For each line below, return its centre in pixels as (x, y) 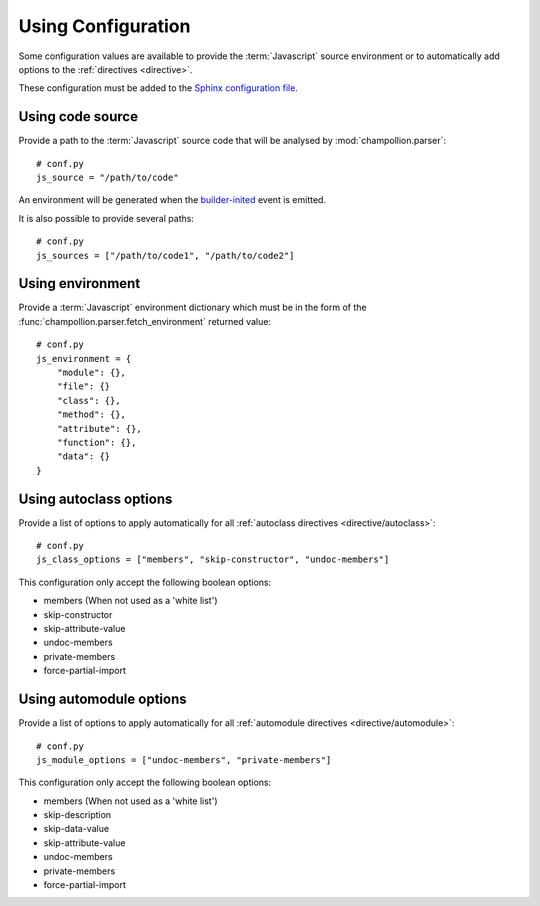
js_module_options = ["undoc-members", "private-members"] (184, 759)
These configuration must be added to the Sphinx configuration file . (158, 88)
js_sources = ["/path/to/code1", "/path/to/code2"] (165, 255)
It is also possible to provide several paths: (106, 218)
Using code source (78, 116)
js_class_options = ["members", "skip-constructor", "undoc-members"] (213, 559)
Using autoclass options (95, 498)
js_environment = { (84, 358)
